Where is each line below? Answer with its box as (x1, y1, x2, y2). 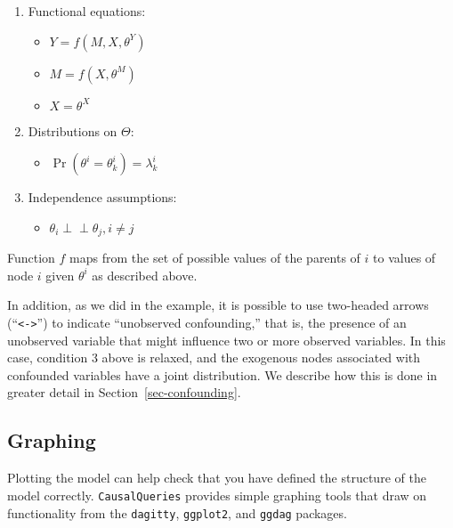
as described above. (92, 265, 198, 284)
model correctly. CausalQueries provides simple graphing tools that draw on (7, 485, 427, 504)
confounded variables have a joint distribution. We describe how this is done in (7, 365, 438, 384)
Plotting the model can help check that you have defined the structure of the (7, 468, 426, 487)
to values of (373, 248, 436, 267)
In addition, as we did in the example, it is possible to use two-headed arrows (7, 296, 429, 314)
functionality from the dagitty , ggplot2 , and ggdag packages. (7, 503, 347, 522)
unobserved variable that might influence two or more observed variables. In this (7, 330, 446, 349)
